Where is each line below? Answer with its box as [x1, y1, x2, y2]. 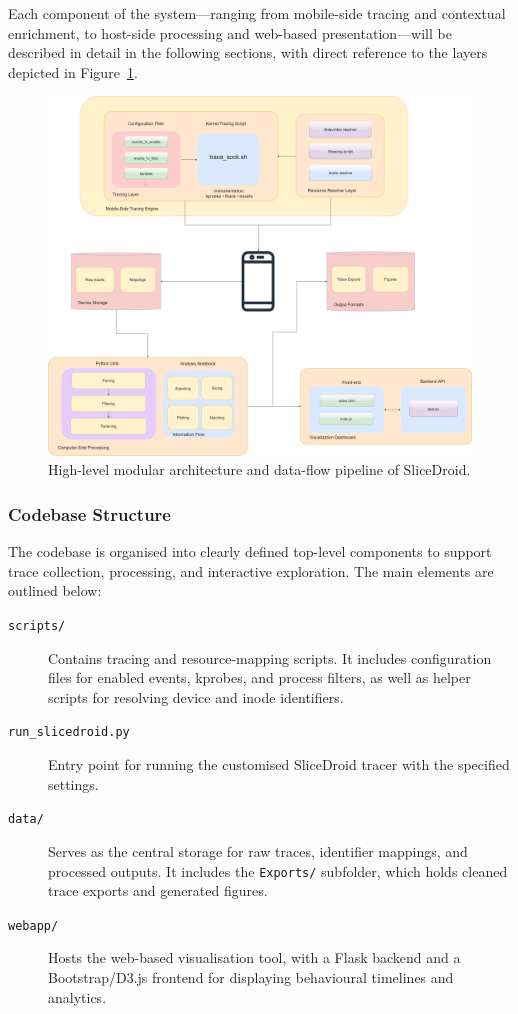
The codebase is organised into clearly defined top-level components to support [8, 541, 492, 562]
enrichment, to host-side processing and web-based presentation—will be [8, 22, 452, 43]
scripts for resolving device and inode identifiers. [48, 686, 344, 707]
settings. [48, 773, 99, 794]
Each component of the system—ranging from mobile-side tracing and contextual [8, 3, 506, 23]
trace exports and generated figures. [48, 880, 268, 901]
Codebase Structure [8, 501, 171, 526]
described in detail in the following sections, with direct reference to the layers [8, 42, 488, 63]
